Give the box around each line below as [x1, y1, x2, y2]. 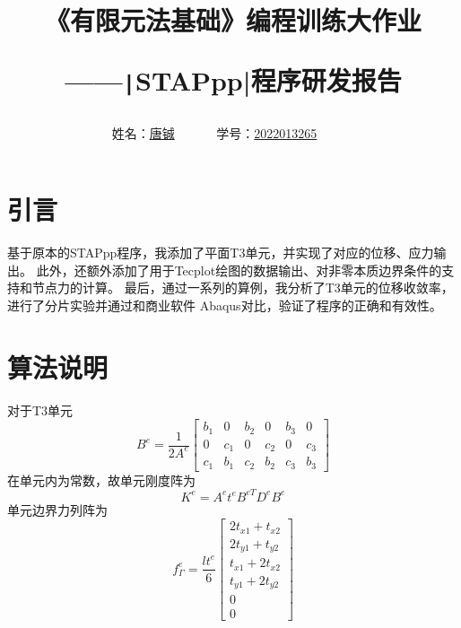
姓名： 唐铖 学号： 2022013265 [111, 123, 317, 142]
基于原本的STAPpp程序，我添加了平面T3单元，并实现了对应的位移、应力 [7, 243, 434, 262]
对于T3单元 [7, 400, 74, 419]
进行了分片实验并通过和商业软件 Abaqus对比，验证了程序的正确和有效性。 [7, 296, 442, 314]
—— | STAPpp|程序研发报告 [65, 62, 402, 99]
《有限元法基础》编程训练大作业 [44, 2, 422, 39]
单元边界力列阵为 [7, 500, 108, 519]
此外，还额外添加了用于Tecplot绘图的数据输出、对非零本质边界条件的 [36, 260, 442, 279]
